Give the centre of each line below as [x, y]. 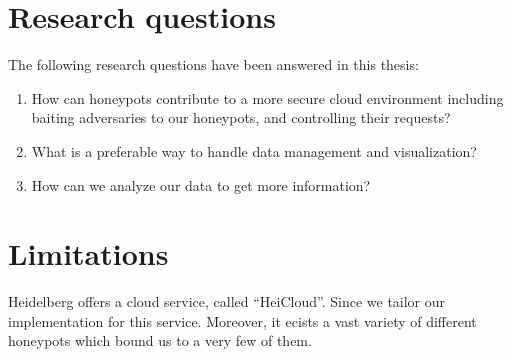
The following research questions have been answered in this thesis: [213, 64]
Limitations [88, 253]
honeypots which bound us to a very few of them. [160, 340]
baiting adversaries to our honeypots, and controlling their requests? [241, 117]
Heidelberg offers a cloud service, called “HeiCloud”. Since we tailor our [227, 301]
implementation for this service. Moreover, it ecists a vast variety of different [242, 320]
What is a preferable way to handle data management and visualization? [254, 150]
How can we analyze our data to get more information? [201, 184]
